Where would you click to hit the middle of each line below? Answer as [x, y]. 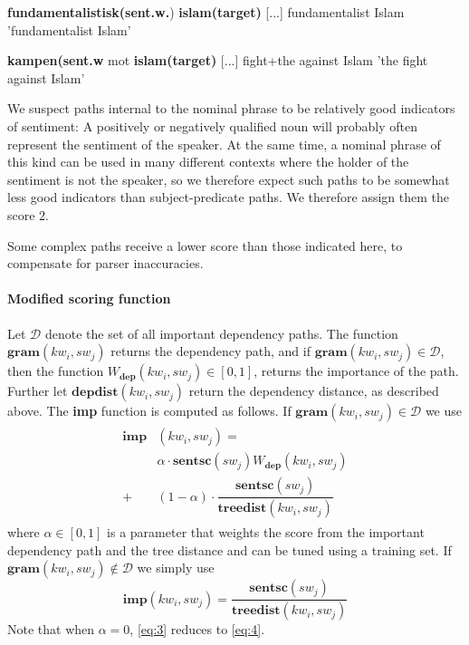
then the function [56, 371]
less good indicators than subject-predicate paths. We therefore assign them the [228, 197]
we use [443, 411]
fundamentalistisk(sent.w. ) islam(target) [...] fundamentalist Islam [206, 12]
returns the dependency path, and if [211, 351]
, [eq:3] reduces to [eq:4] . [197, 629]
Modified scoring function [89, 298]
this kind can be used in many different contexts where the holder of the [208, 162]
